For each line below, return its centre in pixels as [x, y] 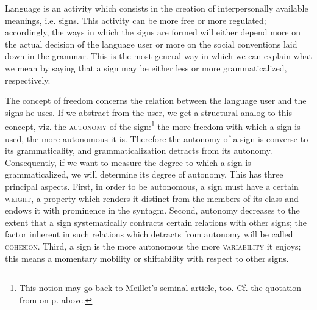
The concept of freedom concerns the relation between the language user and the [156, 100]
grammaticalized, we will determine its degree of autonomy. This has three [144, 174]
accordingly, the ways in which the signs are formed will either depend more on [153, 32]
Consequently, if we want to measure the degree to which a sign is [128, 162]
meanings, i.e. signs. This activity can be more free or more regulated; [136, 20]
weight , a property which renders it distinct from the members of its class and [152, 198]
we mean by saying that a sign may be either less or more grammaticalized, [146, 67]
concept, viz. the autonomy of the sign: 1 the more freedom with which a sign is [153, 125]
